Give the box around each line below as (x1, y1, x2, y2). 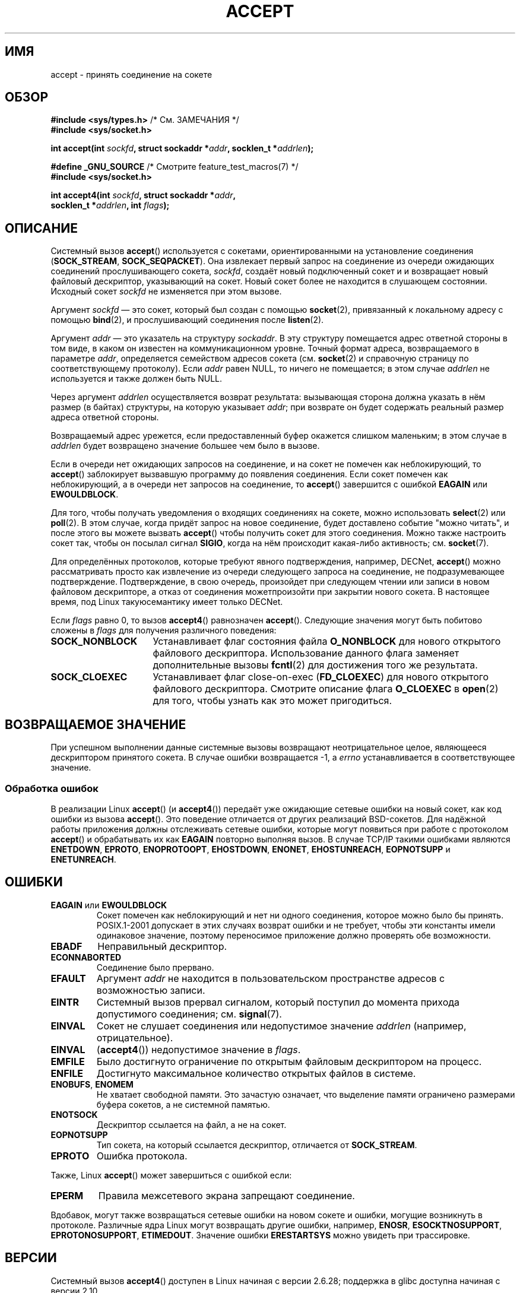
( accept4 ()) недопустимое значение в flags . (96, 1043, 301, 1056)
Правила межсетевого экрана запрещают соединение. (98, 1189, 355, 1202)
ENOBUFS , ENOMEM (50, 1079, 134, 1089)
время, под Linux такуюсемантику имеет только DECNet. (50, 597, 283, 607)
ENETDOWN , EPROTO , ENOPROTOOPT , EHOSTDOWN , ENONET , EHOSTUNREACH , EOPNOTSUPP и (50, 844, 451, 854)
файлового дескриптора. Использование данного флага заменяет (153, 647, 459, 660)
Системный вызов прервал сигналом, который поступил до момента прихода (96, 996, 460, 1008)
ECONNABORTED (50, 952, 122, 962)
